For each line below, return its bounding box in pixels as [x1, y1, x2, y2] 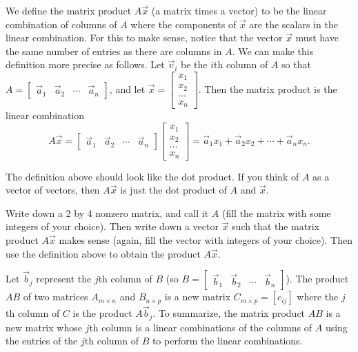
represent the [36, 271, 92, 286]
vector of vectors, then [6, 183, 100, 197]
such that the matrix [232, 219, 319, 234]
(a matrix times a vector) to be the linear [151, 3, 327, 17]
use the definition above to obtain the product [6, 246, 201, 260]
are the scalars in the [249, 17, 338, 31]
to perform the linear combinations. [152, 333, 303, 348]
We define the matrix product [6, 3, 132, 17]
